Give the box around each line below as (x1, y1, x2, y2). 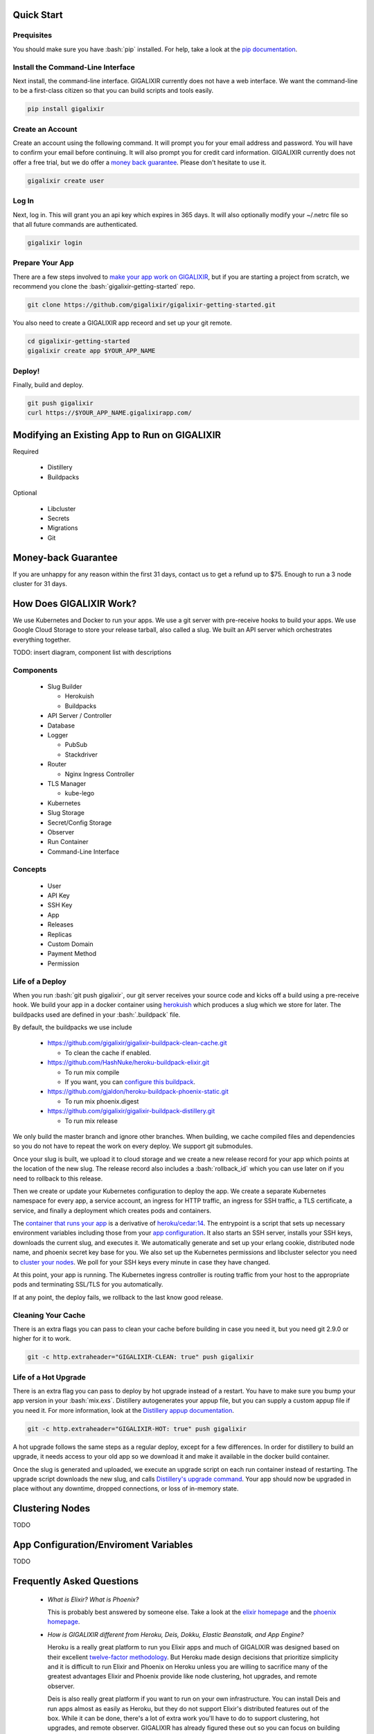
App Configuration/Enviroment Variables (12, 1539, 193, 1551)
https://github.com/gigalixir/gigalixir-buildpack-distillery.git (47, 1107, 215, 1115)
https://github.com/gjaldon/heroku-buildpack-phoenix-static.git (47, 1088, 229, 1096)
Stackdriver (64, 750, 98, 759)
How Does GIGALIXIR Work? (12, 597, 137, 610)
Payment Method (47, 950, 97, 958)
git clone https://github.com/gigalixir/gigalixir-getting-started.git (27, 301, 276, 309)
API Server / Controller (47, 712, 112, 720)
